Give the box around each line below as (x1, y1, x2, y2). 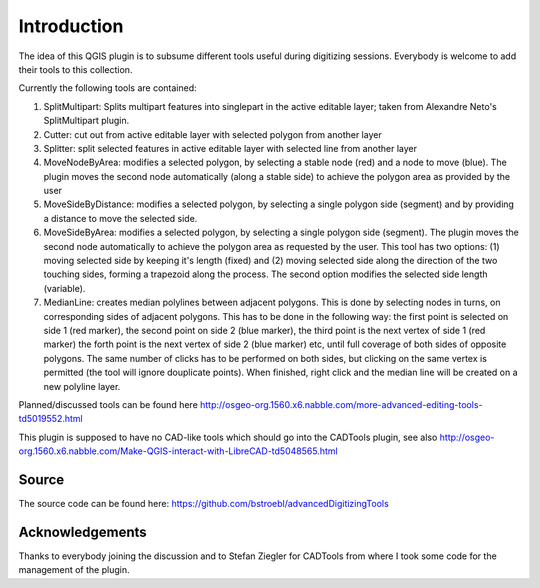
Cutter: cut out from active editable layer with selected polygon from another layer (43, 128, 382, 140)
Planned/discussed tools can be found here (18, 398, 199, 410)
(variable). (43, 282, 86, 294)
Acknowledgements (18, 523, 147, 540)
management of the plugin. (18, 564, 130, 576)
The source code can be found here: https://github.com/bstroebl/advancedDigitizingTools (18, 498, 389, 509)
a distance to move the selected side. (43, 212, 198, 224)
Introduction (18, 15, 124, 37)
